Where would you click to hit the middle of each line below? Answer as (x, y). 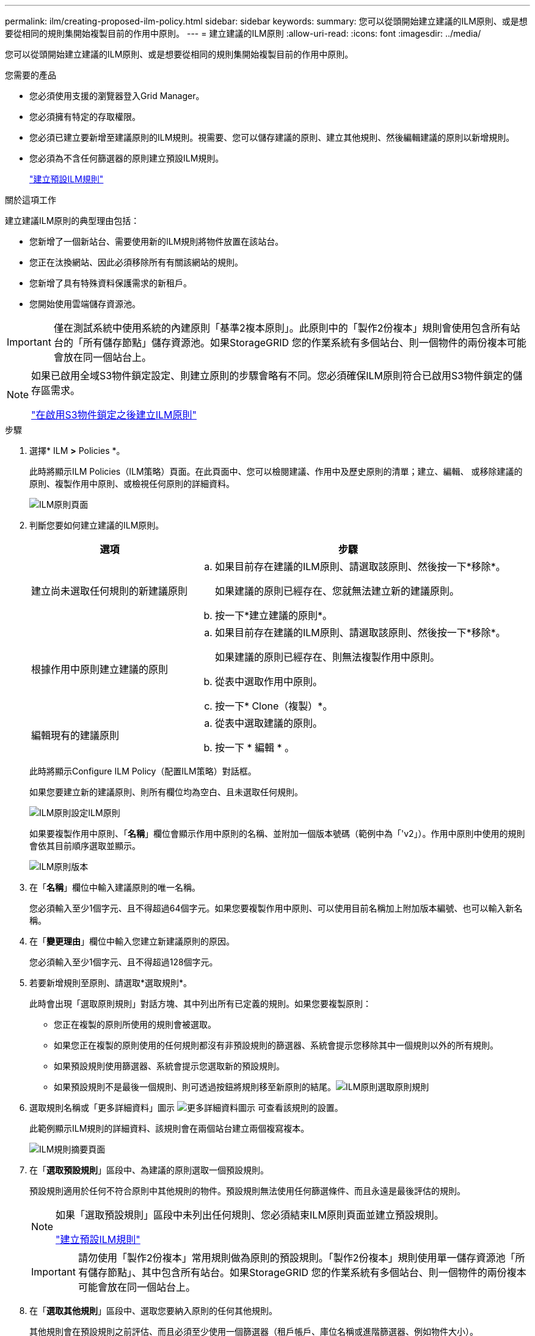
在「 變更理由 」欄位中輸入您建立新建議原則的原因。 (132, 941)
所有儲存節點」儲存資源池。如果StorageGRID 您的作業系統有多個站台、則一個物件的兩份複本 (295, 343)
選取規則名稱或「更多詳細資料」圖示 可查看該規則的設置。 (186, 1108)
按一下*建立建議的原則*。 (273, 615)
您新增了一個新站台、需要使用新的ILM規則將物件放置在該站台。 (157, 241)
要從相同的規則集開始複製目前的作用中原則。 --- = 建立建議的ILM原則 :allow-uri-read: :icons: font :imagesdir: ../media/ (243, 33)
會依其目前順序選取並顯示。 (85, 846)
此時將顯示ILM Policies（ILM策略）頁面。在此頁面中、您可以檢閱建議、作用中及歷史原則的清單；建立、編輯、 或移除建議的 (276, 471)
